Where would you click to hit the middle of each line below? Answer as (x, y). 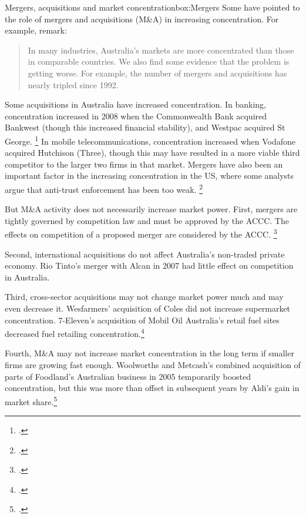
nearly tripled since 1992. (73, 84)
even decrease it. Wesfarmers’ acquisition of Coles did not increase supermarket (148, 308)
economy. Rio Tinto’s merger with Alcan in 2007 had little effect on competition (149, 265)
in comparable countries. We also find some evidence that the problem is (159, 61)
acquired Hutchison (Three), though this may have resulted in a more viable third (152, 153)
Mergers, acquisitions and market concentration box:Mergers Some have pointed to (152, 7)
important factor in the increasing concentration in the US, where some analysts (149, 176)
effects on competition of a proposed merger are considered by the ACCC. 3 (141, 233)
